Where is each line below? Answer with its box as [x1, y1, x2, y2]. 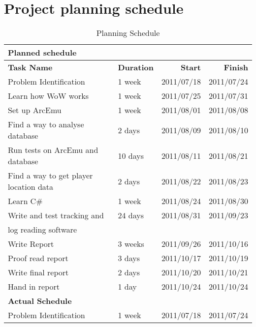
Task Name [8, 61, 53, 73]
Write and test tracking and [8, 209, 104, 221]
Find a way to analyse [8, 119, 84, 130]
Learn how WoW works [8, 90, 89, 102]
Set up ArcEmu [8, 104, 62, 116]
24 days [118, 209, 144, 221]
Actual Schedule [8, 295, 72, 307]
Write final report [8, 267, 69, 278]
